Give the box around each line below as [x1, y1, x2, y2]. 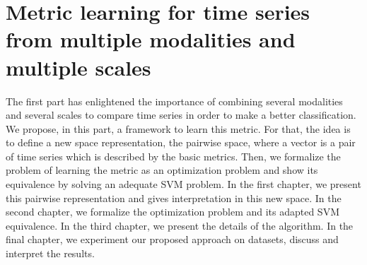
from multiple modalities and [6, 25, 296, 54]
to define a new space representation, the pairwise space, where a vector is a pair [6, 135, 356, 150]
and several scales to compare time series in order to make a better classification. [6, 107, 356, 122]
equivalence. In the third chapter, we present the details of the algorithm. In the [6, 218, 354, 232]
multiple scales [6, 52, 151, 81]
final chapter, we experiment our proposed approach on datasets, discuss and [6, 232, 339, 247]
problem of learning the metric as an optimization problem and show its [6, 163, 318, 177]
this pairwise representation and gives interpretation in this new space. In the [6, 190, 342, 205]
